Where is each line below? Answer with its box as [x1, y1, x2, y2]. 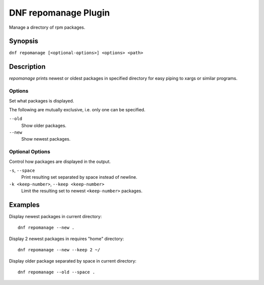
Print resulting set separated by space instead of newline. [21, 174, 137, 180]
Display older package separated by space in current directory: [9, 258, 137, 264]
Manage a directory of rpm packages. [9, 24, 86, 30]
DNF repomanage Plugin [9, 7, 110, 18]
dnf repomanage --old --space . [18, 269, 95, 275]
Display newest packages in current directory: [9, 214, 102, 220]
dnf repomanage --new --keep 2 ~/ [18, 247, 100, 253]
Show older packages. [21, 122, 66, 128]
